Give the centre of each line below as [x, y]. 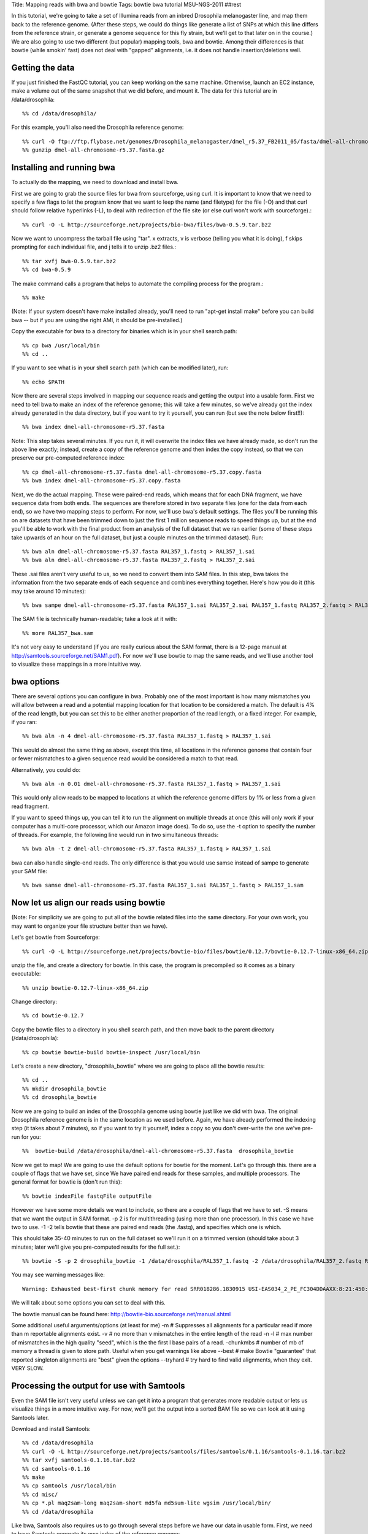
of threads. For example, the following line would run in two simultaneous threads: [115, 834]
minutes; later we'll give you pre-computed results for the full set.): [96, 1247]
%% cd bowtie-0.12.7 [53, 1016]
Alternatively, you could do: [46, 769]
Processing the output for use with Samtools [98, 1386]
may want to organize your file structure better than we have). [90, 926]
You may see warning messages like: [58, 1275]
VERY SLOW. [28, 1368]
